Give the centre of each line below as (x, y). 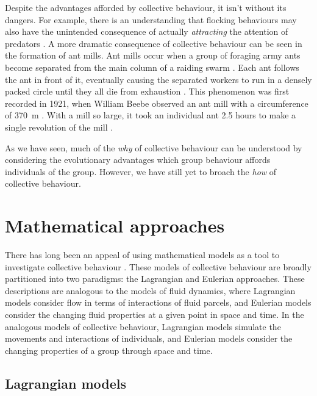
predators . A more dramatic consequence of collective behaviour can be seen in (154, 43)
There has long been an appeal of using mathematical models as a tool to (142, 255)
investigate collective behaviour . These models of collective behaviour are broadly (158, 266)
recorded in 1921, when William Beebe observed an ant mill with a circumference (157, 103)
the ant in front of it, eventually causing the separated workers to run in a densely (158, 79)
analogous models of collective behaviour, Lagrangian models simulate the (143, 326)
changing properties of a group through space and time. (109, 350)
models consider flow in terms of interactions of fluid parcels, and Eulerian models (158, 302)
